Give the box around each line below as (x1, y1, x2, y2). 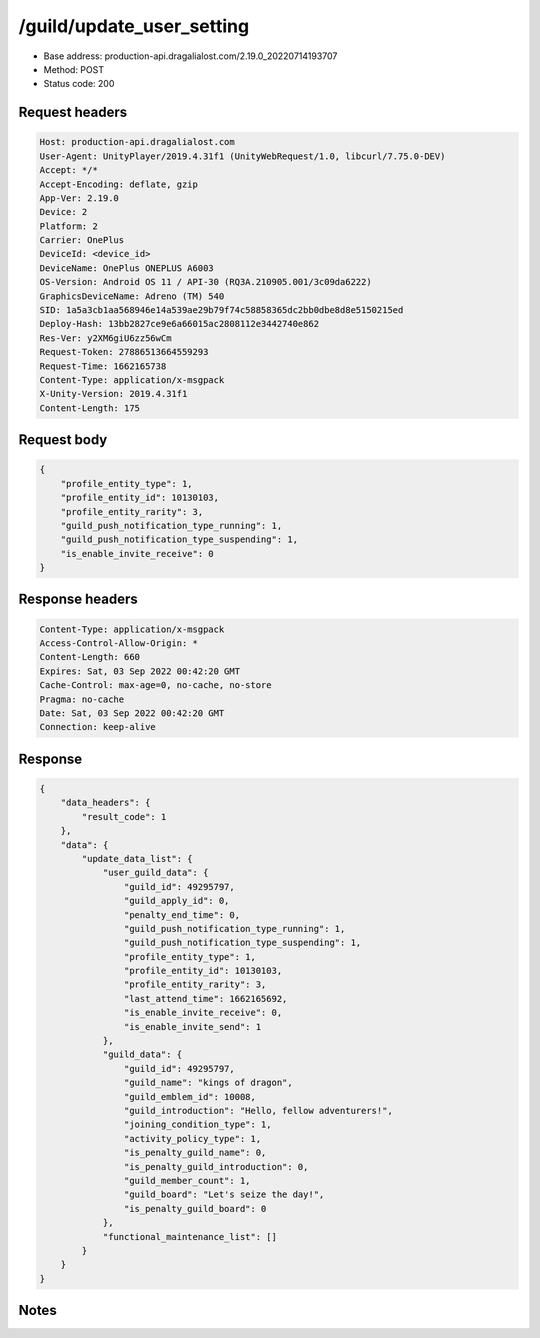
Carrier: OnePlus (39, 235, 125, 246)
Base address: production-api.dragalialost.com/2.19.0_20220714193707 (43, 50, 338, 62)
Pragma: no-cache (39, 693, 125, 705)
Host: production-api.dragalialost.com (39, 136, 235, 148)
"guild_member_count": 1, (123, 1175, 251, 1186)
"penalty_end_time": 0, (123, 909, 240, 920)
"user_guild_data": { (102, 867, 209, 879)
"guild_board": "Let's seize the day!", (123, 1189, 325, 1200)
